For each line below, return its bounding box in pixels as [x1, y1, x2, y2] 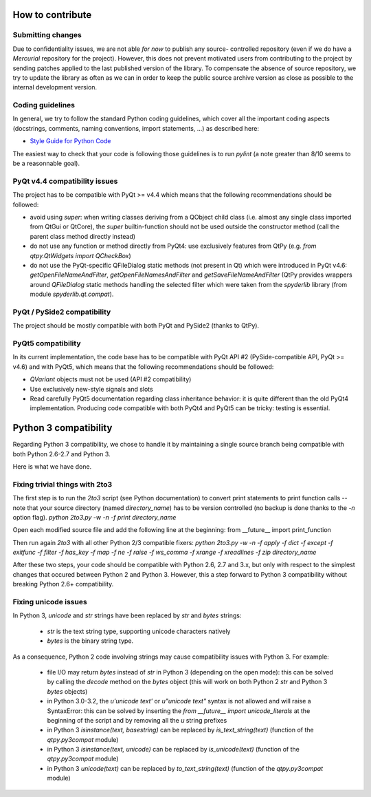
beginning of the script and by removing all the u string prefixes [47, 716, 227, 724]
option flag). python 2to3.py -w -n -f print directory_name [12, 513, 177, 521]
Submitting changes [12, 30, 82, 40]
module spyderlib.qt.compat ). [30, 290, 114, 299]
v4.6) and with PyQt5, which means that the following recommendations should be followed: [12, 362, 274, 371]
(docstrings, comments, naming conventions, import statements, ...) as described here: [12, 124, 259, 132]
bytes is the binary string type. [47, 637, 134, 645]
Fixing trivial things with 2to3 [12, 479, 113, 489]
